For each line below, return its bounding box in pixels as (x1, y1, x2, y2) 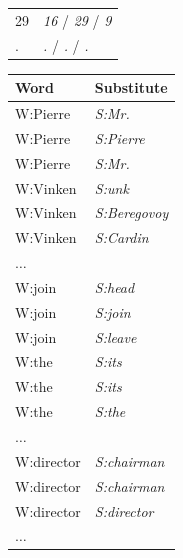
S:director (94, 500, 154, 521)
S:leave (94, 326, 137, 347)
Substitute (94, 77, 168, 98)
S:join (94, 301, 131, 322)
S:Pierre (94, 127, 145, 148)
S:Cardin (94, 227, 149, 248)
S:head (94, 276, 135, 297)
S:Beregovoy (94, 202, 169, 223)
